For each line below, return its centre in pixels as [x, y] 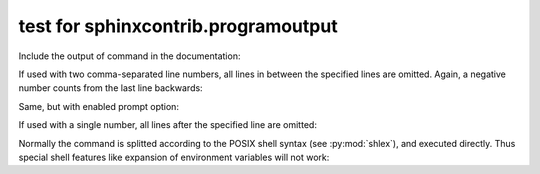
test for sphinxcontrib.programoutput [178, 26]
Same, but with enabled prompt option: [99, 106]
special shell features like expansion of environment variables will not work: [174, 157]
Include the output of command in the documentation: [129, 56]
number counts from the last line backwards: [111, 88]
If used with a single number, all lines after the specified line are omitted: [167, 125]
